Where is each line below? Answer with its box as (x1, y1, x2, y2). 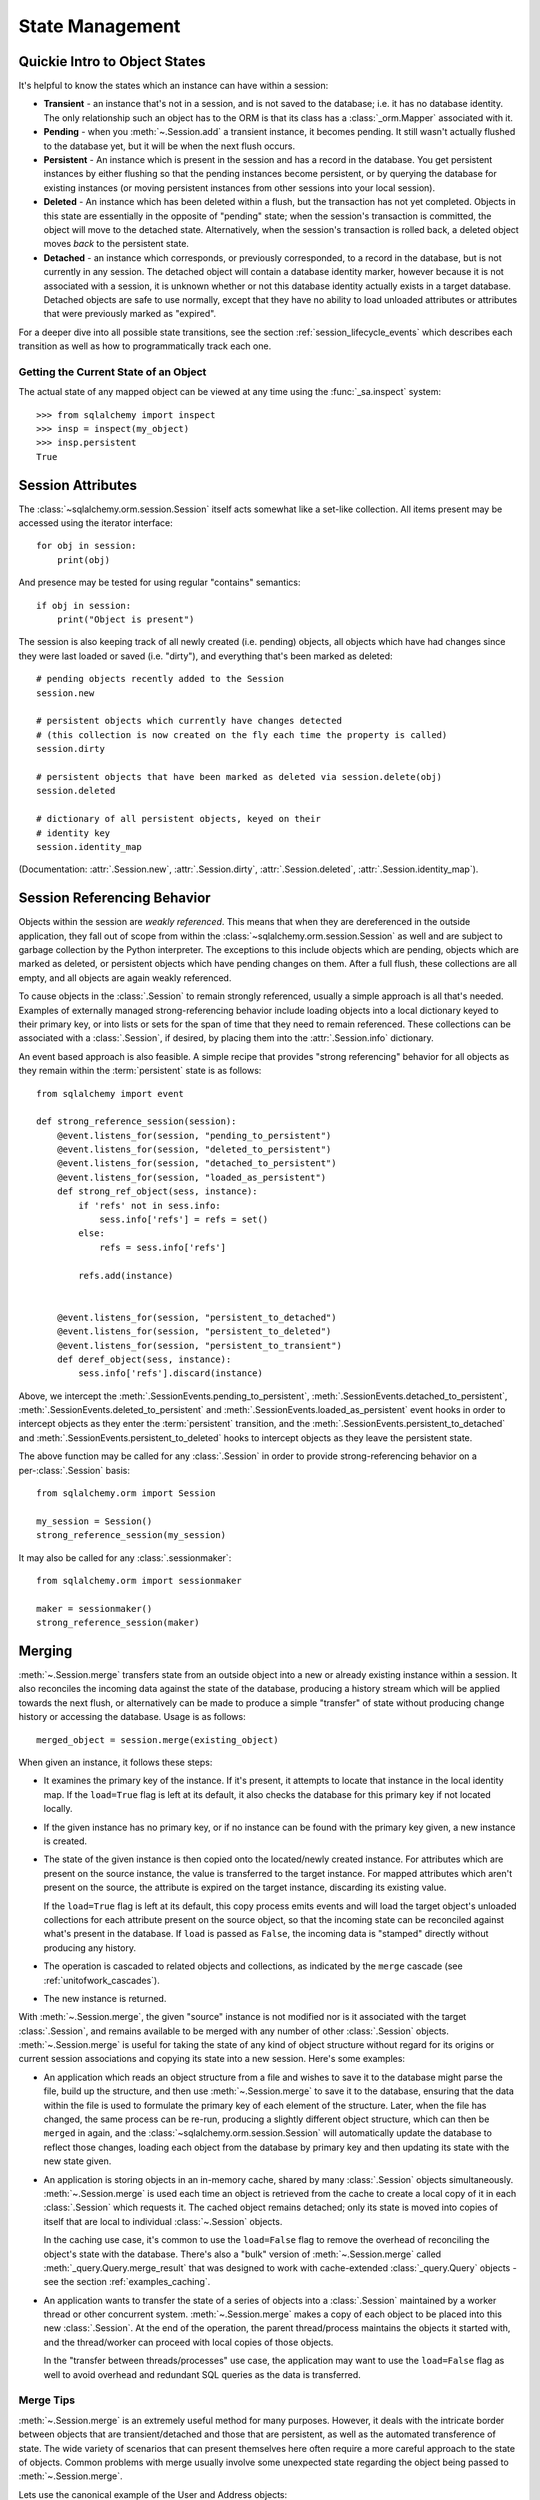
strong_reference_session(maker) (36, 1617, 200, 1629)
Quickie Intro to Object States (18, 53, 206, 70)
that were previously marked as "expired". (43, 308, 217, 320)
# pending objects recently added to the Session (36, 673, 285, 685)
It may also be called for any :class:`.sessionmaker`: (18, 1551, 232, 1564)
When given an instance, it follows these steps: (18, 1756, 213, 1769)
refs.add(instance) (78, 1270, 174, 1281)
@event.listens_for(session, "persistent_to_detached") (56, 1311, 337, 1323)
